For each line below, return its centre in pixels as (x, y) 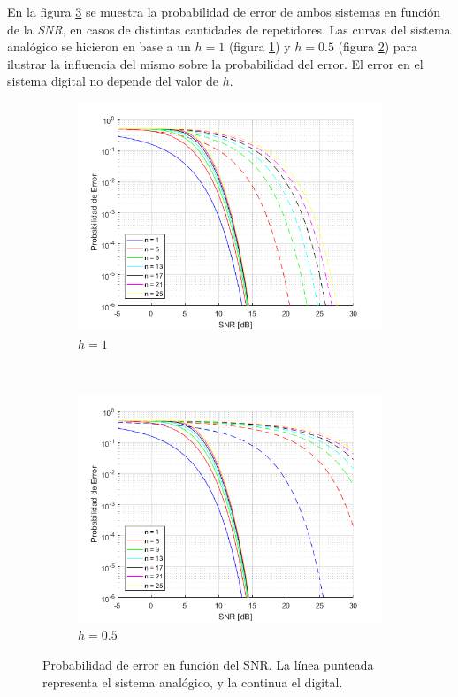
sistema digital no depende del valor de (113, 81)
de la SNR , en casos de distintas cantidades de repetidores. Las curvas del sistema (229, 29)
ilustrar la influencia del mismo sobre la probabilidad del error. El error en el (215, 63)
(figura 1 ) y (260, 46)
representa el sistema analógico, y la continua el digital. (193, 682)
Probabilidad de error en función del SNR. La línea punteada (208, 664)
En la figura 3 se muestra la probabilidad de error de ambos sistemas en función (224, 11)
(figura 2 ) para (378, 46)
